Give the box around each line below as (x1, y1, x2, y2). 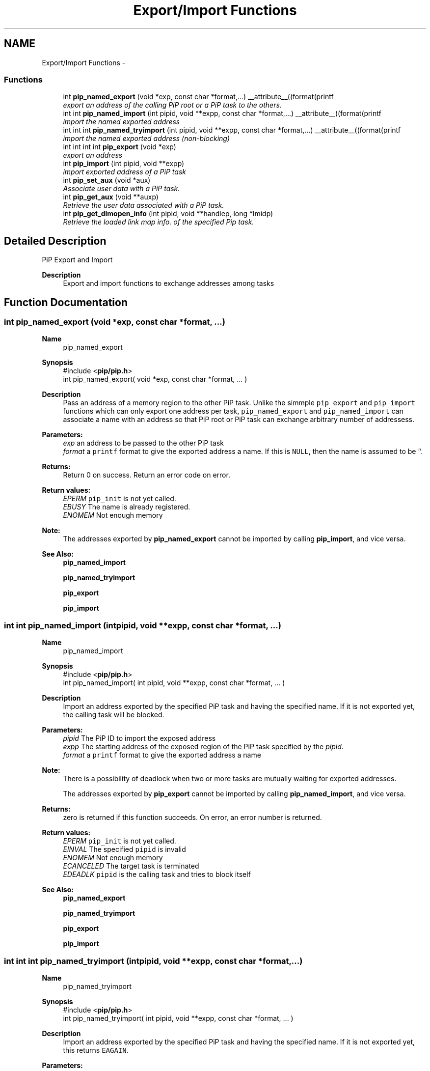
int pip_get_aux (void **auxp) (63, 193, 159, 201)
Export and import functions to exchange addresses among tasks (63, 279, 274, 288)
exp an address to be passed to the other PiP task (63, 439, 224, 448)
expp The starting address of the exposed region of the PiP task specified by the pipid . (63, 742, 344, 751)
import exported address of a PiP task (63, 168, 186, 176)
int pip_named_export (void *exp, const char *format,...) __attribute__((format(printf (63, 92, 334, 101)
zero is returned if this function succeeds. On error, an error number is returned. (63, 813, 322, 822)
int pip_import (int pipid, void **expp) (63, 159, 185, 168)
